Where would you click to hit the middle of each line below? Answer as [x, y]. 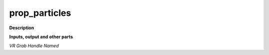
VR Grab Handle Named [34, 46]
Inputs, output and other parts [41, 37]
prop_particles [40, 13]
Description [22, 28]
